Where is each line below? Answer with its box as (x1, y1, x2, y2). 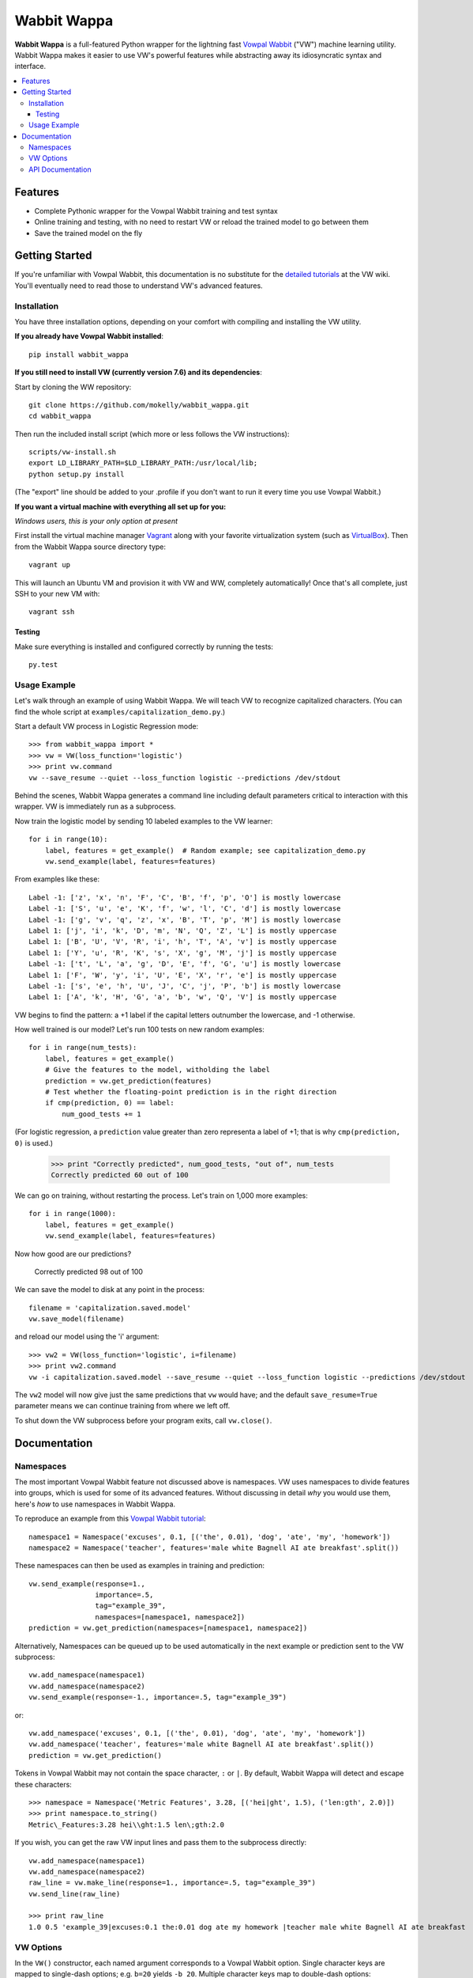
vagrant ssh (28, 608, 75, 616)
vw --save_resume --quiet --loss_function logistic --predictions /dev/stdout (28, 773, 341, 782)
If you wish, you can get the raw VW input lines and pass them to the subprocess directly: (14, 1838, 307, 1847)
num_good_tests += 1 (62, 1109, 141, 1119)
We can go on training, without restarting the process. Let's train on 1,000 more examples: (14, 1191, 308, 1200)
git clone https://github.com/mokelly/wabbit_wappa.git (28, 400, 250, 409)
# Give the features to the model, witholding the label (44, 1065, 270, 1074)
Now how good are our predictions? (14, 1249, 132, 1258)
